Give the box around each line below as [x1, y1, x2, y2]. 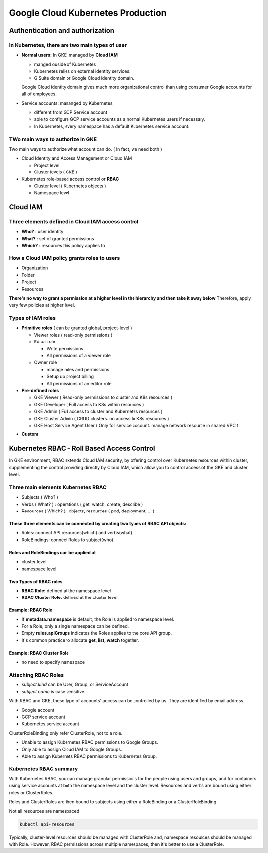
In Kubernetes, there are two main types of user [9, 41, 127, 48]
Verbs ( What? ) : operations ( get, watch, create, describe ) [21, 501, 143, 507]
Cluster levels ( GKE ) [34, 169, 78, 175]
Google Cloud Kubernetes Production [9, 7, 167, 18]
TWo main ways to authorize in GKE [9, 136, 97, 143]
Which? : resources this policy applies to [21, 243, 105, 249]
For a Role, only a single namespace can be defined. [21, 623, 129, 629]
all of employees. [21, 91, 57, 97]
